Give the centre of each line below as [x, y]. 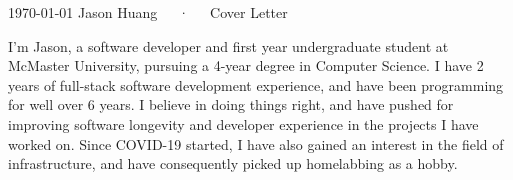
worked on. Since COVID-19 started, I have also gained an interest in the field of [256, 143]
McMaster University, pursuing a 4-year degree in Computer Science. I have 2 [246, 65]
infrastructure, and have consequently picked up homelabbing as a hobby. [233, 163]
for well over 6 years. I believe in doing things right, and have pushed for [231, 104]
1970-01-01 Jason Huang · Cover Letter [148, 12]
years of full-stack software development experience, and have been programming [256, 84]
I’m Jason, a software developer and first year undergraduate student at [228, 45]
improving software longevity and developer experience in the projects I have [243, 123]
